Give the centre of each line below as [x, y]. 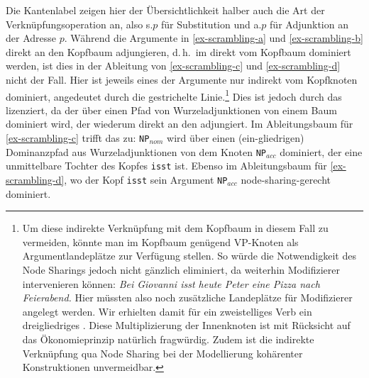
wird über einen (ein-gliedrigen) [236, 138]
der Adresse [31, 38]
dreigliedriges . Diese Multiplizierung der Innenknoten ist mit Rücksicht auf [186, 325]
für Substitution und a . [211, 24]
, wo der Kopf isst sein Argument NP [146, 179]
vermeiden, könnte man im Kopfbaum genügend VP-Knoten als [160, 241]
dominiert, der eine [321, 151]
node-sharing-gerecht [286, 179]
